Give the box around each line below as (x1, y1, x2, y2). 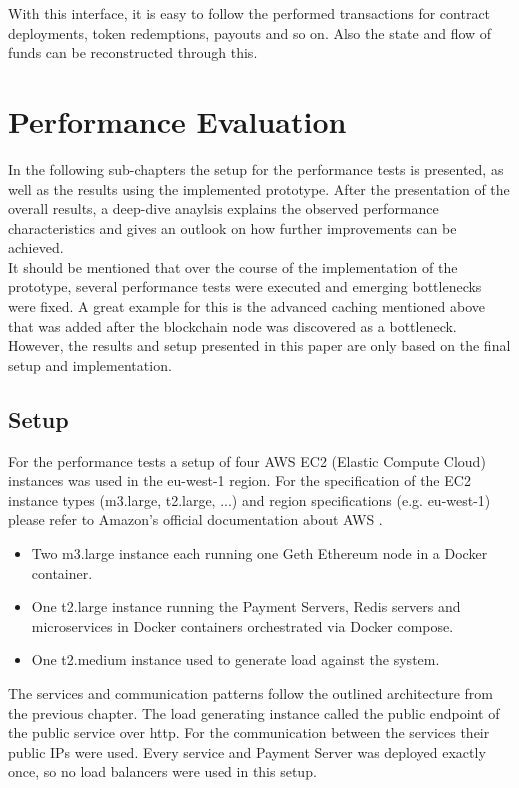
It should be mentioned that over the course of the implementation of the (8, 256, 458, 277)
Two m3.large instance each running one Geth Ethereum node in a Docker (31, 543, 488, 564)
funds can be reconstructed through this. (8, 42, 258, 63)
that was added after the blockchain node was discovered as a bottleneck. (8, 315, 457, 336)
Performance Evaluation (8, 100, 347, 141)
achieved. (8, 237, 64, 258)
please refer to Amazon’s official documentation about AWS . (8, 509, 383, 530)
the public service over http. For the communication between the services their (8, 722, 490, 743)
